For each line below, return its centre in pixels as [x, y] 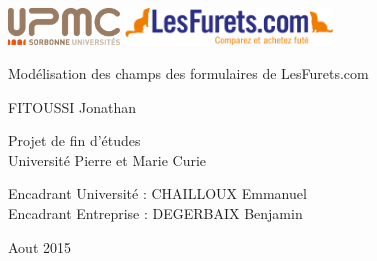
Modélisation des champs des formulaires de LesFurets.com [188, 72]
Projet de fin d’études [74, 140]
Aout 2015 [39, 246]
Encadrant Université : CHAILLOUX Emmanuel [157, 193]
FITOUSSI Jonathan [72, 106]
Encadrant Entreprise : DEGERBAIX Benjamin [155, 212]
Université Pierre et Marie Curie [107, 159]
